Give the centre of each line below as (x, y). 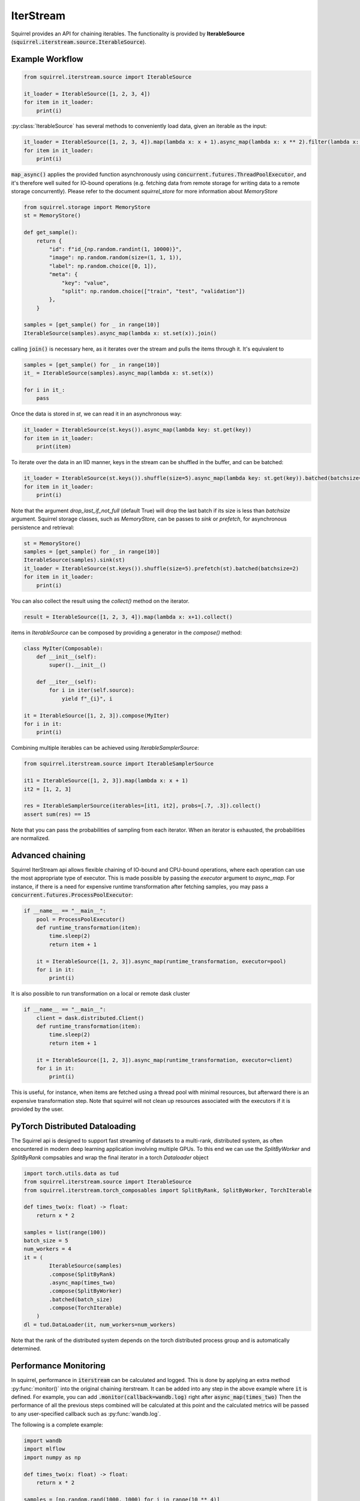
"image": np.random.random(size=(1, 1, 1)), (115, 258)
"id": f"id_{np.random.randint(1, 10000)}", (115, 249)
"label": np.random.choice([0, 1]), (103, 266)
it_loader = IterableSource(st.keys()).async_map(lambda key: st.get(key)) (138, 430)
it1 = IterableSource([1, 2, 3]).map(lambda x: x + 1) (106, 781)
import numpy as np (52, 1457)
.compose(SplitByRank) (82, 1274)
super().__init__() (77, 665)
